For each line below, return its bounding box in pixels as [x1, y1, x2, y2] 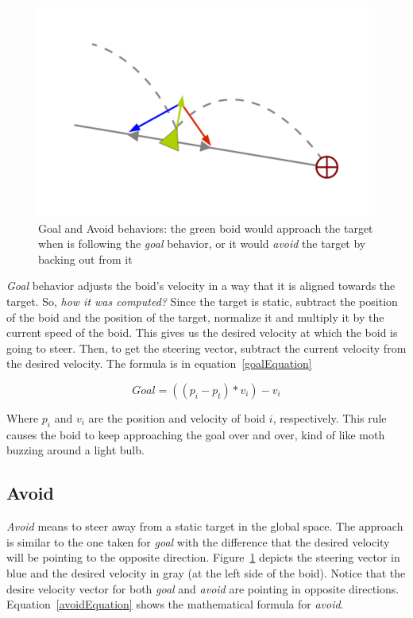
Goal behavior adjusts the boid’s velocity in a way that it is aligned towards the [6, 277, 396, 294]
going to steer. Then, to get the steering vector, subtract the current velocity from [6, 339, 407, 356]
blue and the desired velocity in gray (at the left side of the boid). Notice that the [6, 564, 406, 581]
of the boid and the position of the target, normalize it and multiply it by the [6, 308, 384, 325]
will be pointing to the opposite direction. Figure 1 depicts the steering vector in [6, 549, 400, 566]
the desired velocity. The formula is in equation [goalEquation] [6, 355, 312, 372]
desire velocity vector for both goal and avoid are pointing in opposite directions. [6, 580, 399, 597]
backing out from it [38, 250, 133, 267]
